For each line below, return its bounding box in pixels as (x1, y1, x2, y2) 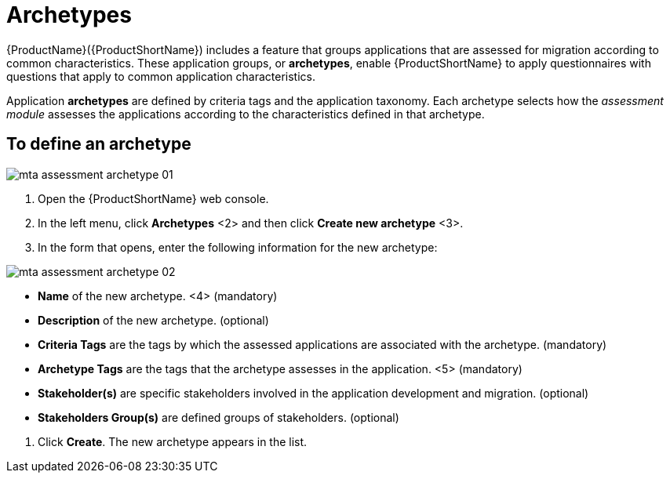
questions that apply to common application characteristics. (6, 69, 315, 83)
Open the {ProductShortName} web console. (38, 191, 269, 205)
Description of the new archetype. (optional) (38, 313, 269, 327)
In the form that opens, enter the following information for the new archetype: (38, 240, 438, 254)
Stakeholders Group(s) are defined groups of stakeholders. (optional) (38, 410, 399, 424)
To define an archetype (6, 134, 191, 154)
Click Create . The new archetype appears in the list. (38, 434, 308, 448)
